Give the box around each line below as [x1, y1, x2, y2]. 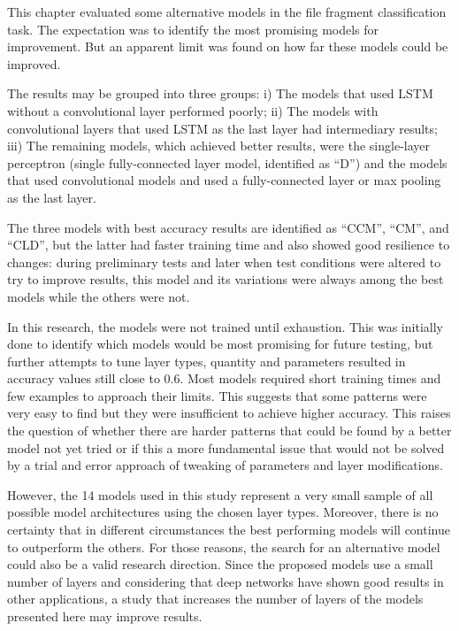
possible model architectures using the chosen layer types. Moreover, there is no [7, 503, 439, 521]
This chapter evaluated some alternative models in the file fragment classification [7, 3, 447, 20]
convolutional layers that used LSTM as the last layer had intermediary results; [7, 119, 438, 137]
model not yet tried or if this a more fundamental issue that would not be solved [7, 438, 445, 457]
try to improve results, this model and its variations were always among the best [7, 270, 444, 289]
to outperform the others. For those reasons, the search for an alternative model [7, 537, 440, 556]
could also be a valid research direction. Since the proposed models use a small [7, 555, 433, 573]
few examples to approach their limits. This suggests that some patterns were [7, 386, 427, 404]
